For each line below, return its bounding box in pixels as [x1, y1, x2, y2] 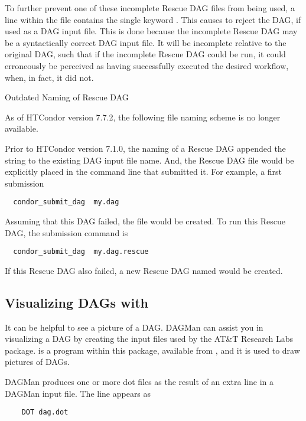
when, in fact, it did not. [5, 71, 94, 83]
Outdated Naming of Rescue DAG [5, 91, 129, 103]
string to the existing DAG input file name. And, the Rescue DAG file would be [5, 154, 294, 166]
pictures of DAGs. [5, 355, 70, 368]
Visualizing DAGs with [5, 293, 148, 311]
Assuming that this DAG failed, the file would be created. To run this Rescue [5, 214, 285, 227]
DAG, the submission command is [5, 226, 128, 239]
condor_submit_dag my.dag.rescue [13, 247, 149, 256]
